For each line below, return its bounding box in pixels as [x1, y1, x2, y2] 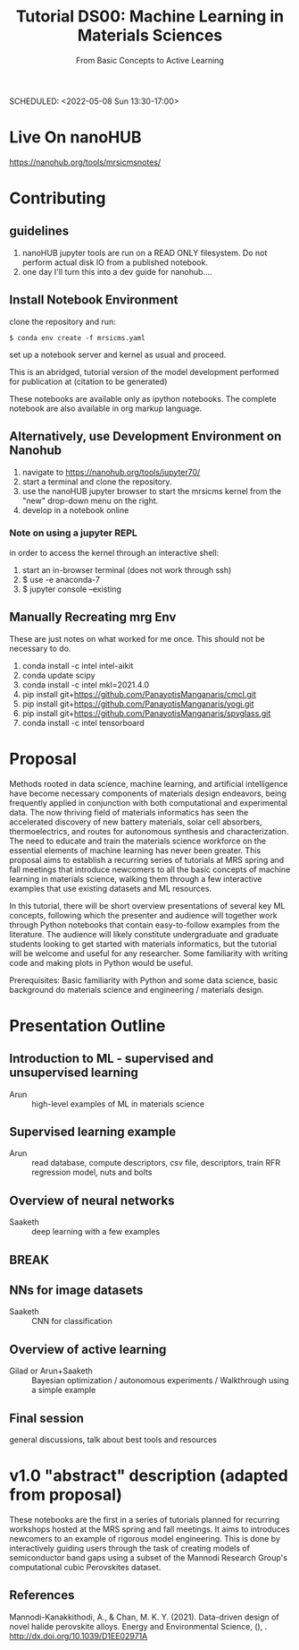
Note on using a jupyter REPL [9, 526, 137, 539]
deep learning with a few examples [31, 1227, 161, 1237]
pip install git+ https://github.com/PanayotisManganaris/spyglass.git [21, 707, 271, 718]
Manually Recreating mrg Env [9, 610, 177, 625]
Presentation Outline [9, 1015, 166, 1036]
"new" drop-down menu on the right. [21, 495, 159, 506]
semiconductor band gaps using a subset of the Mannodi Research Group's [9, 1552, 288, 1563]
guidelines [9, 224, 70, 239]
